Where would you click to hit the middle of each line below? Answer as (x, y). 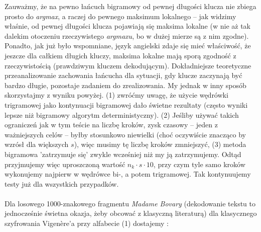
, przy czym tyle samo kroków (199, 164)
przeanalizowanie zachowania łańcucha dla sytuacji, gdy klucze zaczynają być (123, 75)
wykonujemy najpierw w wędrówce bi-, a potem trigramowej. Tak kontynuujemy (128, 174)
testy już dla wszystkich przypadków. (62, 183)
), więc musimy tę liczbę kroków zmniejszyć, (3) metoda (160, 144)
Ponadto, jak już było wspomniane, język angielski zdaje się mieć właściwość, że (128, 46)
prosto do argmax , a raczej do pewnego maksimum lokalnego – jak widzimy (120, 16)
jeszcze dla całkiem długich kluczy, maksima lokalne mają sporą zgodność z (120, 55)
